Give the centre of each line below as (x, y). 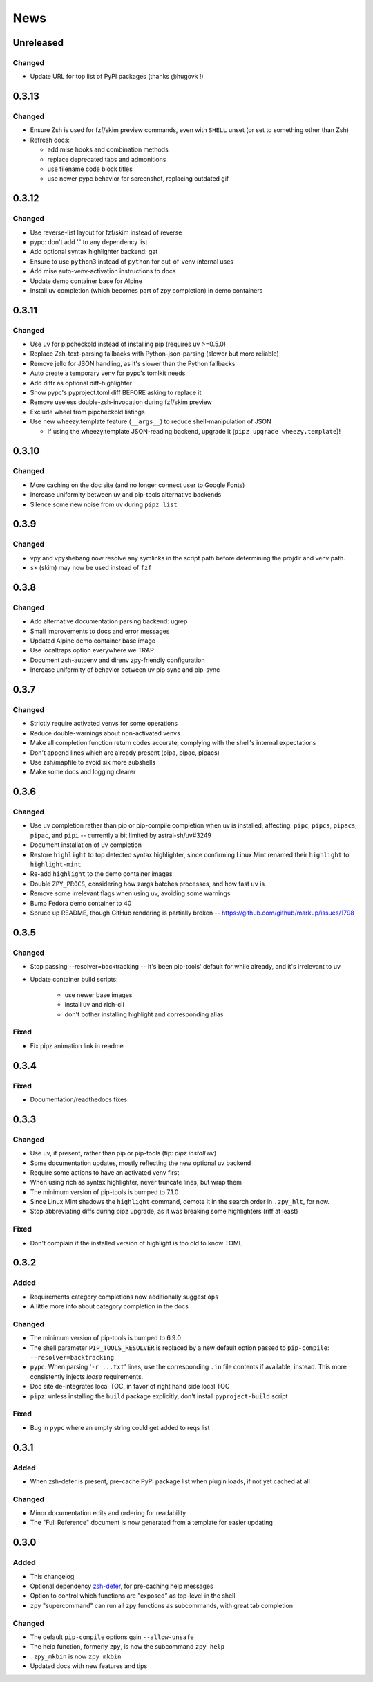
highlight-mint (56, 865)
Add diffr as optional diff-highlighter (81, 383)
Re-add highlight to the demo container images (101, 874)
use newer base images (98, 995)
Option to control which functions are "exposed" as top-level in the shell (133, 1596)
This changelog (52, 1576)
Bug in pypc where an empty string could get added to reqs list (120, 1427)
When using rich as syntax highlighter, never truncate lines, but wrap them (136, 1182)
